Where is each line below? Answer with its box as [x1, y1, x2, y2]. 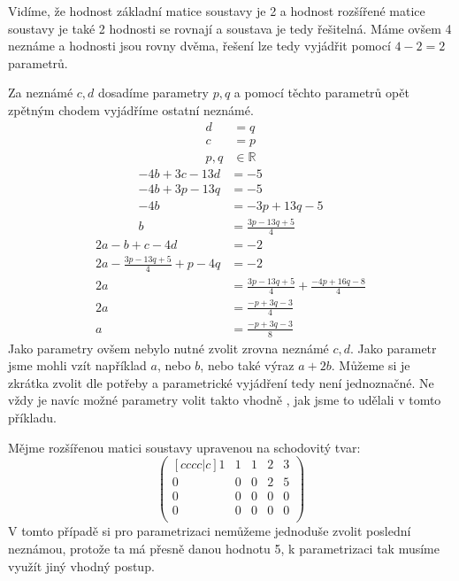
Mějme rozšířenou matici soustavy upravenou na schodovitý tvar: [8, 438, 361, 456]
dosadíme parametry [98, 83, 209, 102]
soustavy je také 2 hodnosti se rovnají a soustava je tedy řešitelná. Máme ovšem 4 [8, 19, 452, 37]
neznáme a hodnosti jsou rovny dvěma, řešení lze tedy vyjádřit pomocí [8, 36, 391, 55]
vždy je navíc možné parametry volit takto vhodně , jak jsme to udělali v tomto [8, 391, 441, 409]
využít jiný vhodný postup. [8, 556, 155, 575]
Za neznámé [8, 83, 73, 102]
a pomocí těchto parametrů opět [233, 83, 409, 102]
